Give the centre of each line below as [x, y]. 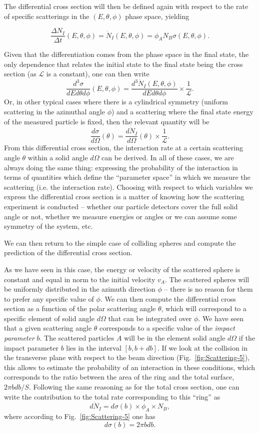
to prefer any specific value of [49, 298]
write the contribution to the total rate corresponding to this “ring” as [112, 396]
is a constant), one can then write [98, 74]
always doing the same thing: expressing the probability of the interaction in [121, 167]
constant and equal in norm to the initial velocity [80, 279]
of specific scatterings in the [47, 16]
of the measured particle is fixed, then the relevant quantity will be [107, 121]
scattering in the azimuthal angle [54, 111]
